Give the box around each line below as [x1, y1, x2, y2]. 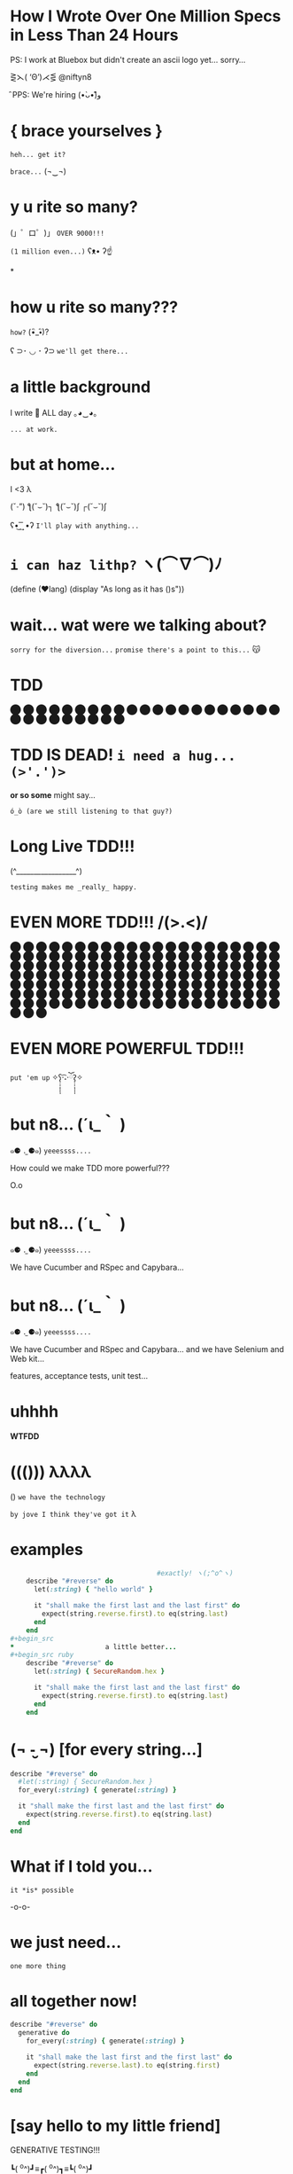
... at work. [10, 425, 58, 434]
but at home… [10, 454, 116, 474]
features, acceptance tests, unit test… [10, 1370, 149, 1380]
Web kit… [10, 1353, 45, 1364]
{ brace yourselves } [10, 121, 163, 141]
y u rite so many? [10, 197, 138, 217]
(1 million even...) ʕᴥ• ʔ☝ [10, 246, 113, 256]
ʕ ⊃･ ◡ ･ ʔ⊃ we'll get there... [10, 345, 129, 356]
